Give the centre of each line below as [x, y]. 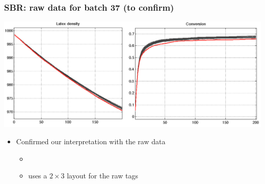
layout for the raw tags [102, 176]
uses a [38, 176]
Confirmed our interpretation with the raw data [91, 141]
